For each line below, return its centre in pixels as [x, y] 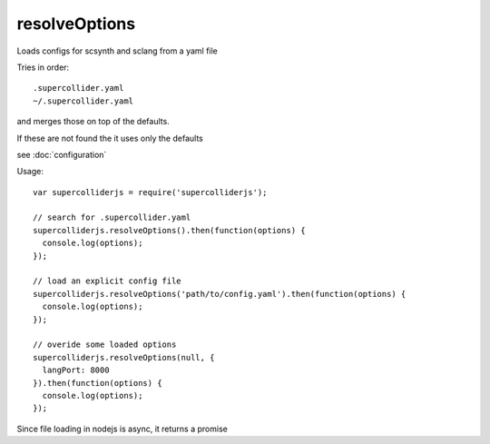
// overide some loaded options [105, 345]
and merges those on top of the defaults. [93, 122]
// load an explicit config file [107, 281]
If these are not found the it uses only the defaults [110, 138]
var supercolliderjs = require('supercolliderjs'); [150, 192]
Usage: [30, 172]
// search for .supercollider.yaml [112, 217]
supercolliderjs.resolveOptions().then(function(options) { [169, 230]
